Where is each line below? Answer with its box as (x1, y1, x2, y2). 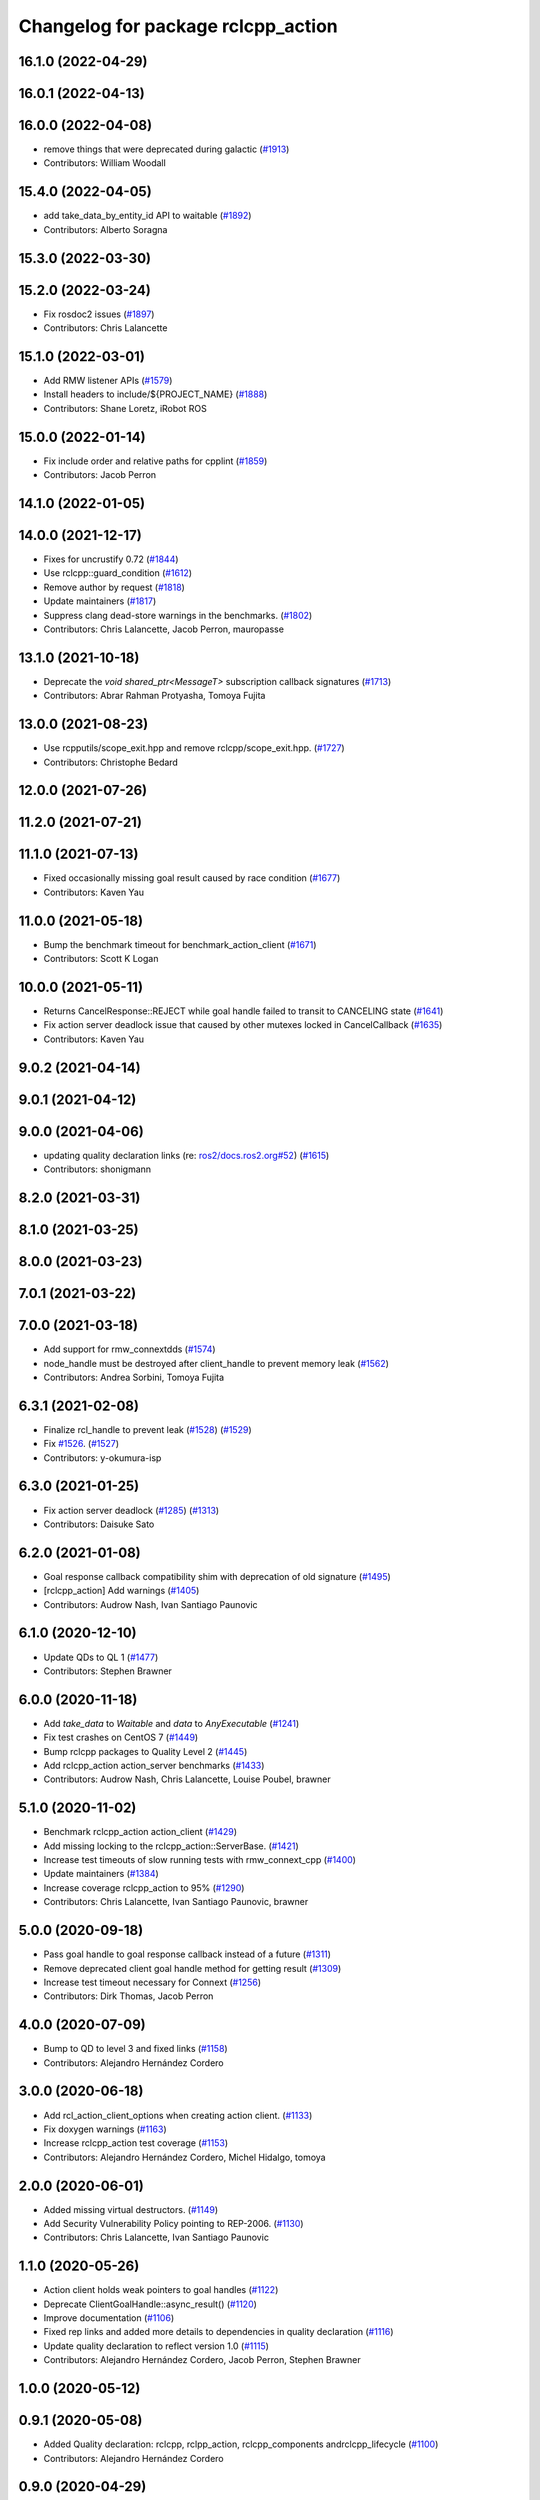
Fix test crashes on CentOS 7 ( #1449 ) (43, 1731, 199, 1744)
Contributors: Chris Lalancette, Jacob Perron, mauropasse (43, 623, 285, 635)
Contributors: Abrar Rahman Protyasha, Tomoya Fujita (43, 690, 266, 702)
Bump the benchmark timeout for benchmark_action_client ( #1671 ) (43, 938, 317, 950)
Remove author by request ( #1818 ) (43, 581, 185, 593)
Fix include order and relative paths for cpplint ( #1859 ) (43, 455, 268, 467)
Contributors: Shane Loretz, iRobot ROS (43, 402, 207, 414)
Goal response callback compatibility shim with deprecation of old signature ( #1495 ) (43, 1570, 392, 1582)
